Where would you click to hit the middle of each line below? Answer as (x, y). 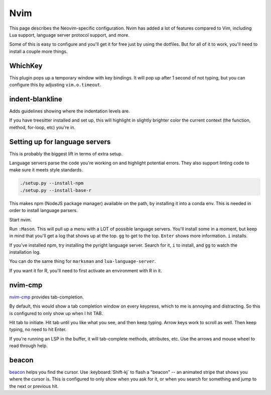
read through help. (28, 346)
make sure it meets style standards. (46, 170)
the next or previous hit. (34, 386)
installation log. (25, 252)
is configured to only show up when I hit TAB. (56, 313)
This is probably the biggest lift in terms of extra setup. (66, 154)
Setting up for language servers (60, 141)
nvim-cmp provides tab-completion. (46, 297)
